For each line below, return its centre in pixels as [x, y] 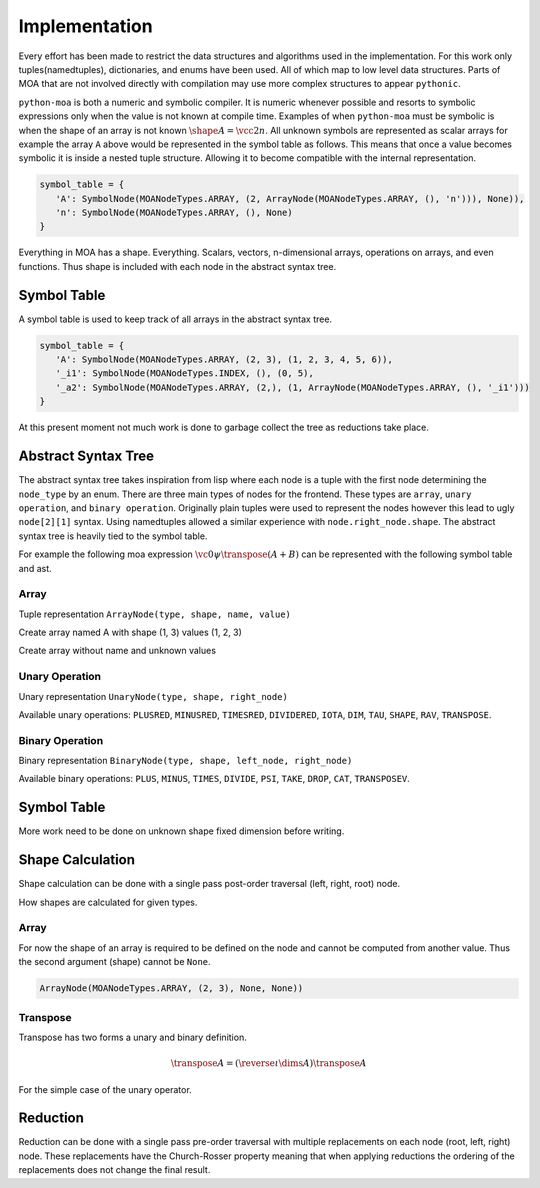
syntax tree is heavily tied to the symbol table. [113, 536]
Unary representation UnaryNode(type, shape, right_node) [153, 696]
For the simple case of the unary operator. [105, 1089]
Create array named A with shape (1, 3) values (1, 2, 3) [130, 632]
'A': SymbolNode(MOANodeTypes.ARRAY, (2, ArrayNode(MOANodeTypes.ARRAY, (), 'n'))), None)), [290, 198]
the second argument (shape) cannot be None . [114, 962]
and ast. [35, 568]
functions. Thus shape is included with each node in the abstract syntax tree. [177, 266]
